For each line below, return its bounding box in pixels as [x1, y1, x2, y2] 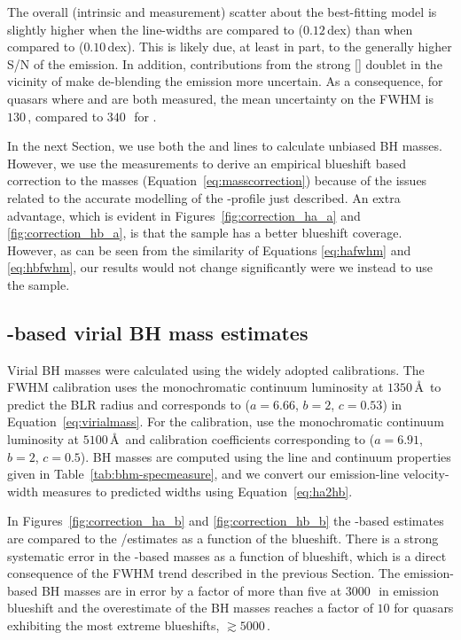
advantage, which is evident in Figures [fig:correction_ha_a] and [7, 206, 361, 224]
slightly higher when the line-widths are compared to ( [7, 20, 303, 38]
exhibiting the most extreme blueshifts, [7, 616, 220, 635]
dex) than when [327, 20, 413, 38]
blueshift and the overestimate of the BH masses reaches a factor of [7, 598, 373, 617]
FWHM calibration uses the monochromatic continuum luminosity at [7, 378, 384, 396]
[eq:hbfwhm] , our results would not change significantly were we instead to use [7, 258, 434, 277]
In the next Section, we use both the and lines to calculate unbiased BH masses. [7, 137, 442, 155]
